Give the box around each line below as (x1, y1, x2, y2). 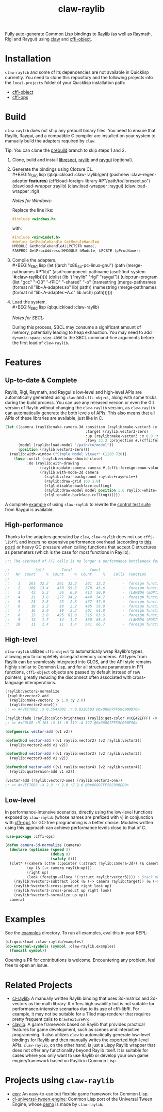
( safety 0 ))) (50, 856, 77, 862)
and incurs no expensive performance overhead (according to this (19, 539, 152, 545)
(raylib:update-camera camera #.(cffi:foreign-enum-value (39, 465, 160, 470)
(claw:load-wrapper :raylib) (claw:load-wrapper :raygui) (12, 183, 124, 189)
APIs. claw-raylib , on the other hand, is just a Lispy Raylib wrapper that (12, 1042, 155, 1048)
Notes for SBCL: (12, 315, 45, 321)
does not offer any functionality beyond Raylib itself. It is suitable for (12, 1048, 148, 1053)
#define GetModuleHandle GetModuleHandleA (12, 239, 99, 244)
